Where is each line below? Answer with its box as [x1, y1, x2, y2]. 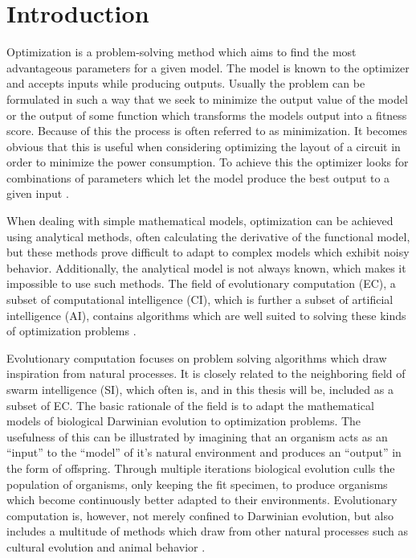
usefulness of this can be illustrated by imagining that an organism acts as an [6, 428, 388, 445]
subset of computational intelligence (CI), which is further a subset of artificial [6, 291, 394, 308]
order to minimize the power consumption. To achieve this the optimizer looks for [6, 154, 409, 170]
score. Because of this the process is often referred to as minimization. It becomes [6, 122, 408, 139]
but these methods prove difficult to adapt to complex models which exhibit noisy [6, 244, 410, 261]
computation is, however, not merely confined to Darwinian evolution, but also [6, 507, 394, 523]
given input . [6, 185, 69, 202]
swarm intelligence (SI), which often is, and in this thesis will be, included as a [6, 381, 394, 397]
